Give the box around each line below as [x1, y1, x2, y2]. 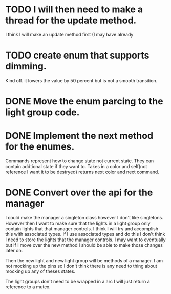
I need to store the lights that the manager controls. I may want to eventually [5, 236, 166, 243]
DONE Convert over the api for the [5, 187, 153, 198]
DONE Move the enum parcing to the [5, 96, 163, 107]
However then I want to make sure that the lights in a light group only [5, 220, 151, 226]
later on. [5, 247, 23, 253]
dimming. [5, 61, 47, 72]
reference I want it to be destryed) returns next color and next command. [5, 169, 160, 175]
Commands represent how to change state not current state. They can [5, 158, 154, 164]
